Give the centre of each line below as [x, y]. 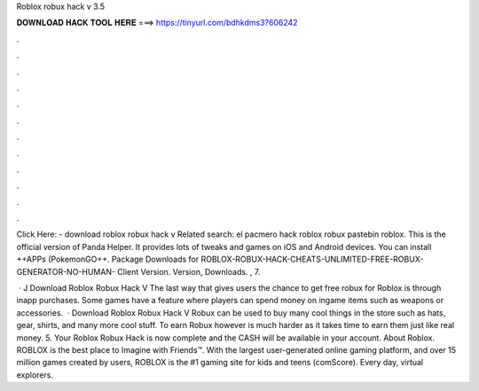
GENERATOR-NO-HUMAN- [66, 271]
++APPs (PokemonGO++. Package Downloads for [108, 259]
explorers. [35, 375]
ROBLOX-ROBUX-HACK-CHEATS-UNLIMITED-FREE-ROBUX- [312, 259]
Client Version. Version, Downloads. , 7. [188, 271]
